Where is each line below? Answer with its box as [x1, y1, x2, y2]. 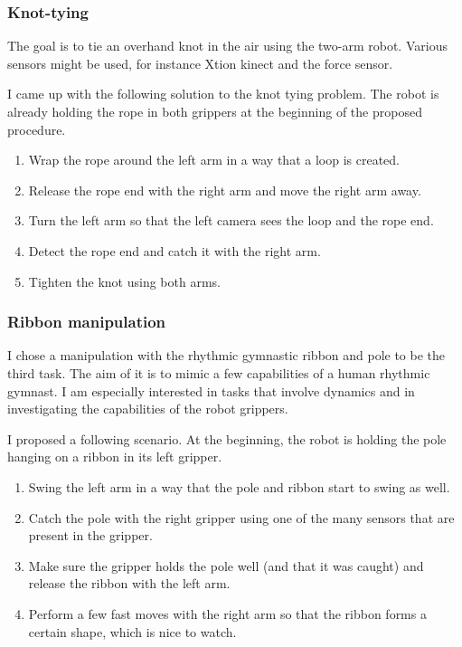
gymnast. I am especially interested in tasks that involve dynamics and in [7, 381, 415, 400]
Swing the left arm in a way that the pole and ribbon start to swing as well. [28, 477, 450, 496]
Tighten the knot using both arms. [28, 271, 221, 290]
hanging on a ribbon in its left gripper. [7, 447, 222, 466]
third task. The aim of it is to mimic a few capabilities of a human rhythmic [7, 363, 430, 382]
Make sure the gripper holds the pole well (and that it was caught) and [28, 556, 424, 575]
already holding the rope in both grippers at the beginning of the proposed [7, 102, 422, 120]
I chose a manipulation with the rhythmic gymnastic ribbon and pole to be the [7, 346, 446, 365]
